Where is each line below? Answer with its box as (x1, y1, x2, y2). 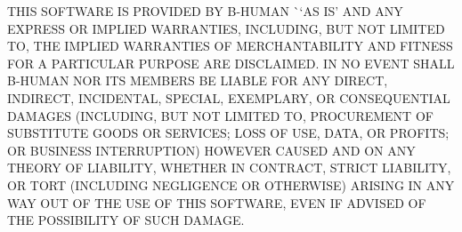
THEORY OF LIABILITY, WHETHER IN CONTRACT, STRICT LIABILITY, (7, 158, 451, 177)
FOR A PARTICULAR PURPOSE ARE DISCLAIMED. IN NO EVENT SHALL (7, 53, 455, 72)
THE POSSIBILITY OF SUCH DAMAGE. (7, 211, 245, 229)
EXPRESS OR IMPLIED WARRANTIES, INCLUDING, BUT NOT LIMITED (7, 19, 445, 37)
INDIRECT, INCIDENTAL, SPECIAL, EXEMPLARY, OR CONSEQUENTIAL (7, 88, 450, 107)
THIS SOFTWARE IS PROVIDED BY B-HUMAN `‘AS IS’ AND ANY (7, 2, 403, 20)
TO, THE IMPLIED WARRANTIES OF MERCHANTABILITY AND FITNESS (7, 36, 453, 55)
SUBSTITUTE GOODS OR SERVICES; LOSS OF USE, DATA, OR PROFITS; (7, 124, 450, 142)
